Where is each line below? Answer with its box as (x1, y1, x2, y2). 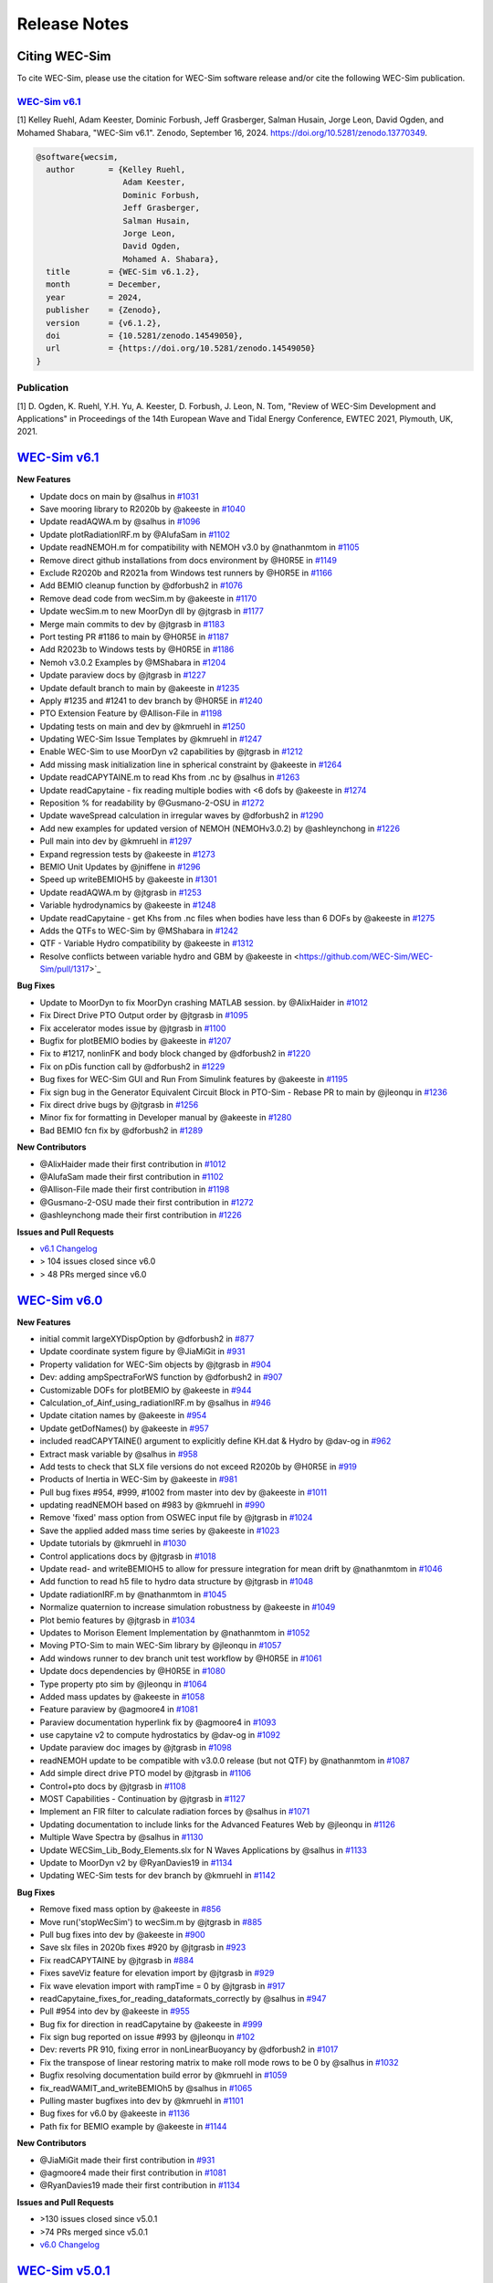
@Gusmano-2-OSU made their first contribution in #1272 (39, 1196, 255, 1207)
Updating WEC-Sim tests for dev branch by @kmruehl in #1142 (39, 1870, 276, 1881)
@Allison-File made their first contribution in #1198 (39, 1184, 230, 1195)
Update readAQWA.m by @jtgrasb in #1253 (39, 887, 203, 898)
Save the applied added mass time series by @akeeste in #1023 (39, 1525, 280, 1536)
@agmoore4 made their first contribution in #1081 (39, 2167, 227, 2178)
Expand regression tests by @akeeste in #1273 (39, 848, 216, 859)
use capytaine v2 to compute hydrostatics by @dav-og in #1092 (39, 1730, 281, 1741)
